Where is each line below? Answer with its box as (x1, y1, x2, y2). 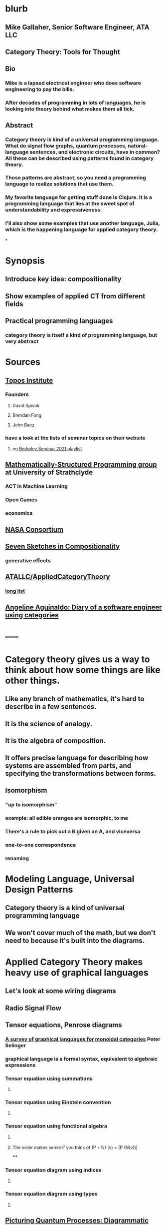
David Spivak (12, 402, 40, 408)
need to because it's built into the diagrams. (5, 936, 145, 945)
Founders (5, 391, 29, 398)
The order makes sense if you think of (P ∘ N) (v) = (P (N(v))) (12, 1145, 138, 1151)
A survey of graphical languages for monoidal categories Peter (5, 1036, 161, 1043)
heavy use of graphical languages (5, 967, 149, 978)
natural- (128, 142, 148, 149)
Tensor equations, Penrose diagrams (5, 1021, 122, 1029)
